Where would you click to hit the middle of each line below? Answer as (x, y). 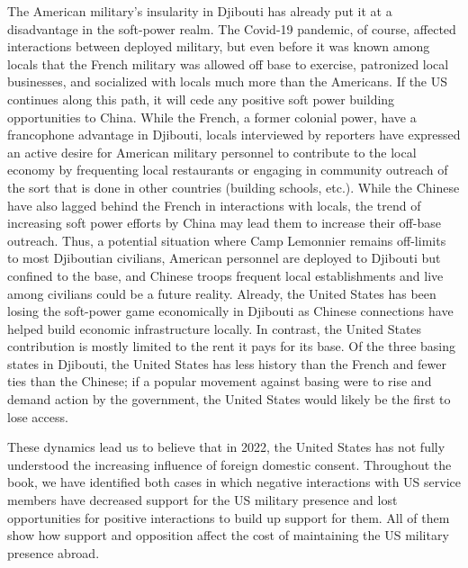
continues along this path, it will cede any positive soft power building (201, 99)
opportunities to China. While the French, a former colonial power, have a (212, 117)
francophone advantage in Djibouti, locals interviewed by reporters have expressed (234, 135)
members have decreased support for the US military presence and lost (202, 500)
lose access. (38, 416)
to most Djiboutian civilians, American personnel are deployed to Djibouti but (224, 258)
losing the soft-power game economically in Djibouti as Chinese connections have (230, 311)
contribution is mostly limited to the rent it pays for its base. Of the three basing (232, 346)
